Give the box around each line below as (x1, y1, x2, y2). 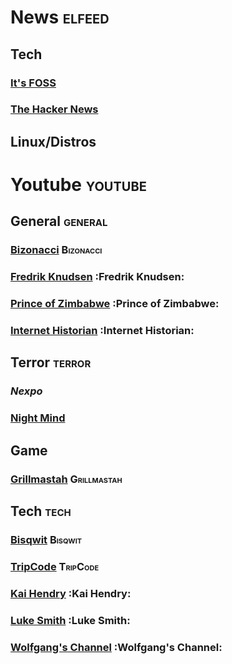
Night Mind (10, 411, 66, 425)
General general (10, 213, 108, 230)
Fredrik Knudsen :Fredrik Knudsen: (10, 270, 185, 284)
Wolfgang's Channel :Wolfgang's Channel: (10, 640, 223, 654)
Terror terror (10, 354, 92, 371)
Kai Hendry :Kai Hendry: (10, 586, 132, 600)
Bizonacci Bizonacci (10, 243, 103, 257)
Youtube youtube (10, 174, 147, 196)
